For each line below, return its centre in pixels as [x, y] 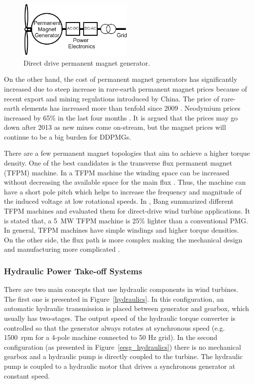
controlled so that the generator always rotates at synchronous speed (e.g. [115, 327]
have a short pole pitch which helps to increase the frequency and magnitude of [123, 191]
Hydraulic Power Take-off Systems [73, 271]
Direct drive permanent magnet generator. [87, 62]
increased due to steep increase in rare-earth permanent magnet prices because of [126, 88]
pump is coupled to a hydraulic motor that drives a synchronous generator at [120, 366]
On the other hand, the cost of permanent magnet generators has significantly [121, 79]
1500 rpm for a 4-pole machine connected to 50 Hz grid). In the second [111, 337]
